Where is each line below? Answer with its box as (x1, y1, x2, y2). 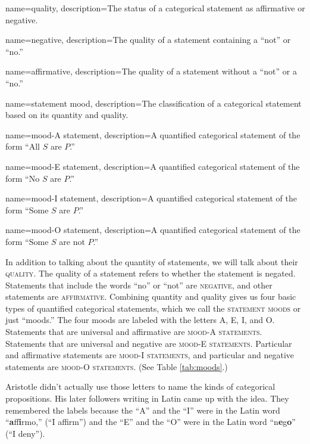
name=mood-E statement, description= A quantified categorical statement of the (5, 160, 300, 172)
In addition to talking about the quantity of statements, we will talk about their (5, 255, 298, 268)
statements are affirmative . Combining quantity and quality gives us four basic (5, 290, 296, 303)
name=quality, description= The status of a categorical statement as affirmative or (5, 2, 305, 14)
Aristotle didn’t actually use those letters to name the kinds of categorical (5, 380, 275, 393)
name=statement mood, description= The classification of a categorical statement (5, 97, 302, 109)
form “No (5, 172, 40, 184)
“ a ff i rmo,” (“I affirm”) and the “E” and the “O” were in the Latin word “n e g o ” (5, 415, 296, 428)
